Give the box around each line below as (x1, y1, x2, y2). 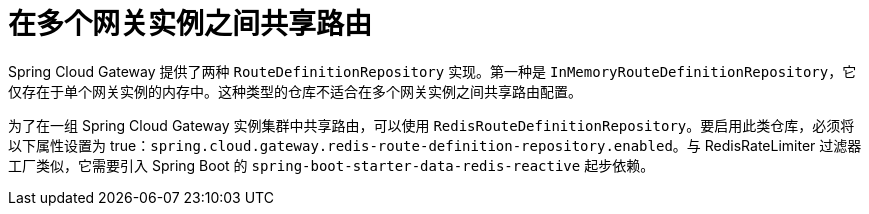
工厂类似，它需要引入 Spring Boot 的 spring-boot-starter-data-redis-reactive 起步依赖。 (8, 156, 655, 174)
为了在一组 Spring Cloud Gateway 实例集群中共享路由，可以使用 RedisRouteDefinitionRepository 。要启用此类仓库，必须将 (8, 116, 855, 134)
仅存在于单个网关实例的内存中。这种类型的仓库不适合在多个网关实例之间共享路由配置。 (8, 82, 582, 100)
